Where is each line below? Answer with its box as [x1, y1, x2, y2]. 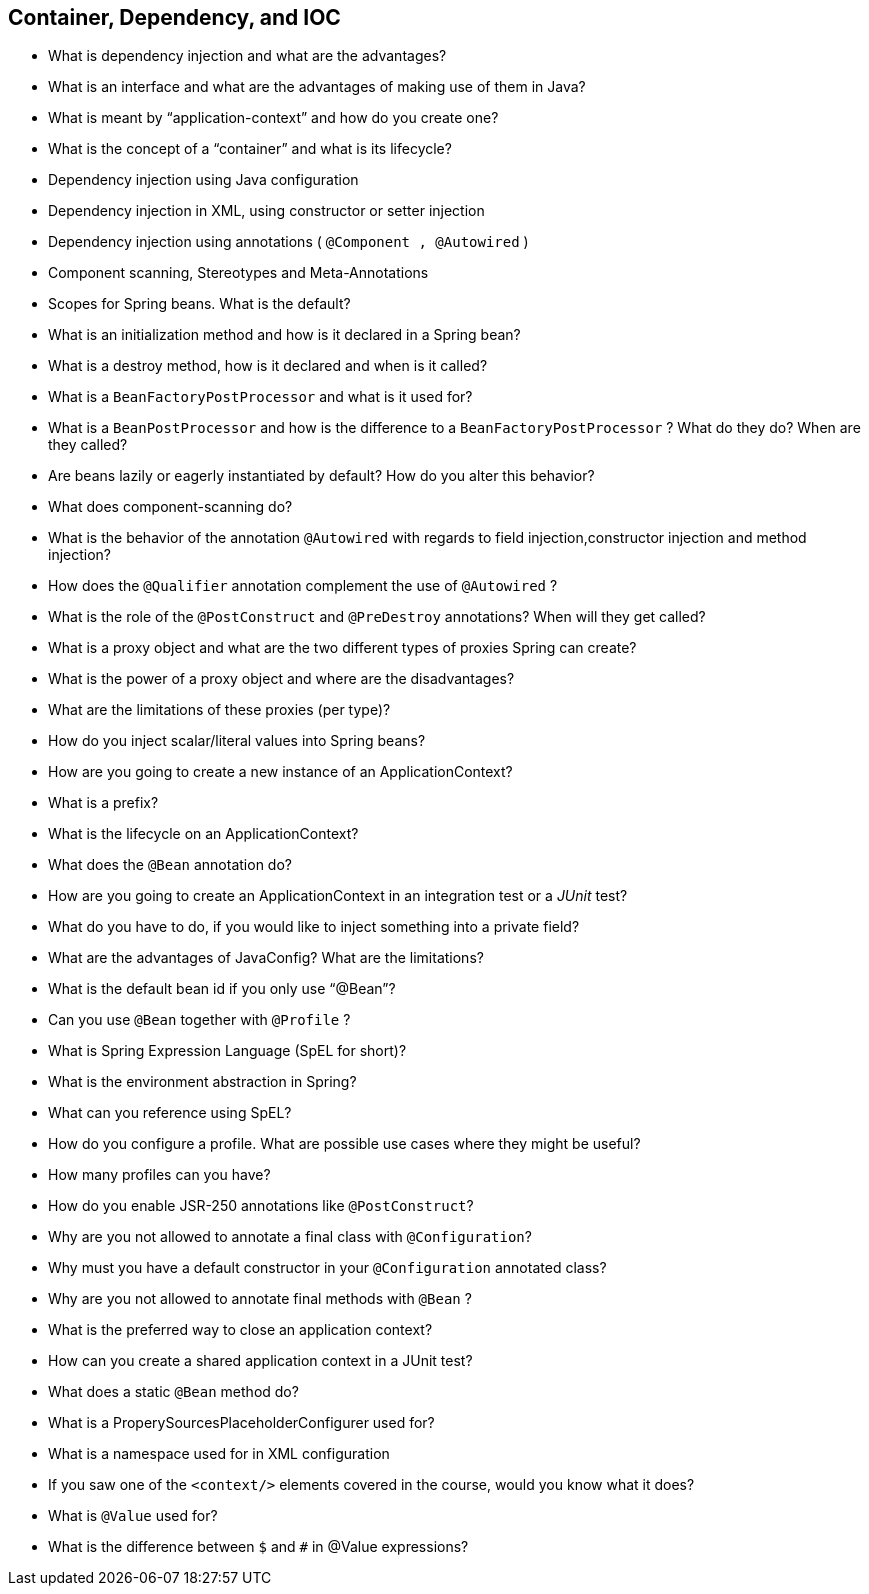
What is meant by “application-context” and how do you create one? [48, 109, 499, 127]
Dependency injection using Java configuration [48, 171, 359, 189]
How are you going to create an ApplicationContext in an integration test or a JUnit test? [48, 887, 628, 905]
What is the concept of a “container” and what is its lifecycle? [48, 140, 452, 158]
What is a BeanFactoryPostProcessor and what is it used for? [48, 388, 473, 406]
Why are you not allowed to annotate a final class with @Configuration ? [48, 1228, 532, 1246]
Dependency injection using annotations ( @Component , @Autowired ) [48, 233, 529, 251]
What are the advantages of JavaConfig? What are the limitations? [48, 949, 484, 967]
